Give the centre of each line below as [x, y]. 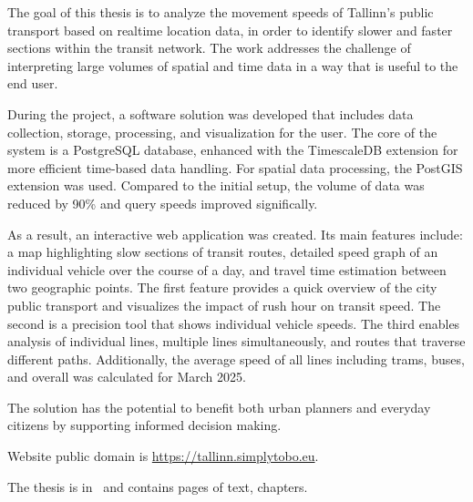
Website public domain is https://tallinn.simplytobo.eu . [163, 456]
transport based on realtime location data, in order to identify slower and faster [230, 30]
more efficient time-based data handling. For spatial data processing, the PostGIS [235, 167]
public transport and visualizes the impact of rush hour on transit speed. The [224, 305]
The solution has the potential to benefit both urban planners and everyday [219, 407]
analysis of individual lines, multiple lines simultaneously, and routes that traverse [236, 341]
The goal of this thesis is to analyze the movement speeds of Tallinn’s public [221, 12]
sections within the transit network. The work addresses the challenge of [209, 48]
